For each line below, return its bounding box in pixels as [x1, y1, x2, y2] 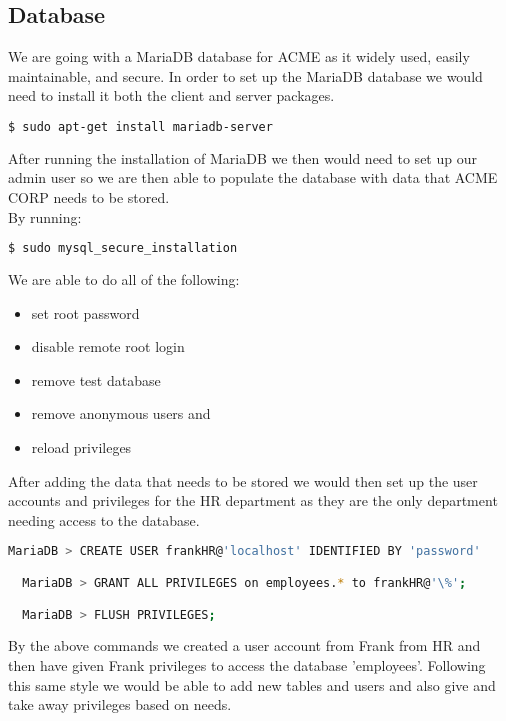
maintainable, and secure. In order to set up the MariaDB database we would [8, 65, 483, 86]
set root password [31, 302, 140, 323]
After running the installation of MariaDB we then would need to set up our [8, 147, 477, 168]
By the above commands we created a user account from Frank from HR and [8, 635, 481, 656]
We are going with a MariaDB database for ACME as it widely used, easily [8, 46, 470, 67]
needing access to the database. [8, 509, 200, 530]
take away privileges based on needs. [8, 694, 232, 715]
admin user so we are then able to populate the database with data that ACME [8, 167, 498, 188]
